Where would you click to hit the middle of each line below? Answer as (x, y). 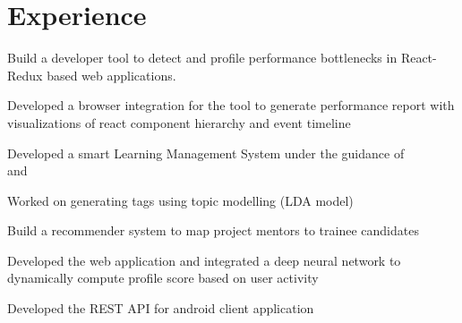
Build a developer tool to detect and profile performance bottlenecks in (202, 58)
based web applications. (111, 75)
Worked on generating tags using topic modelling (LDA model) (180, 200)
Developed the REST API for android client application (161, 308)
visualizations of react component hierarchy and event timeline (179, 122)
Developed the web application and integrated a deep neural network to (204, 260)
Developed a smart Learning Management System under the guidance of (206, 153)
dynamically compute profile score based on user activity (163, 278)
